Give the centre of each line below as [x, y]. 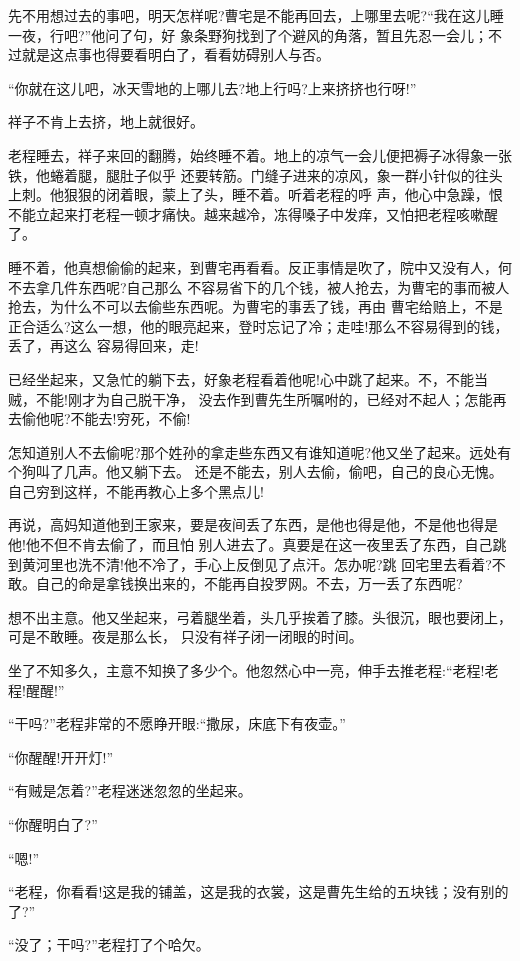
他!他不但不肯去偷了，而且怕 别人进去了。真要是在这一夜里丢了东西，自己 [250, 544]
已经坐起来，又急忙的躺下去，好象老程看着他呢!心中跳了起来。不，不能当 [248, 378]
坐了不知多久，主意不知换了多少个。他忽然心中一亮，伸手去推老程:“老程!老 [253, 670]
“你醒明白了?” [53, 824]
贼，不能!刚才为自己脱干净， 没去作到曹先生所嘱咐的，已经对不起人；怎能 [250, 398]
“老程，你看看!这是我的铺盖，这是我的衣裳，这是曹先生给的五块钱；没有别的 [258, 891]
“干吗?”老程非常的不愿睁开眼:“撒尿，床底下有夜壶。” [177, 723]
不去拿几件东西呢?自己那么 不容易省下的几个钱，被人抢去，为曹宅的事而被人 [259, 286]
